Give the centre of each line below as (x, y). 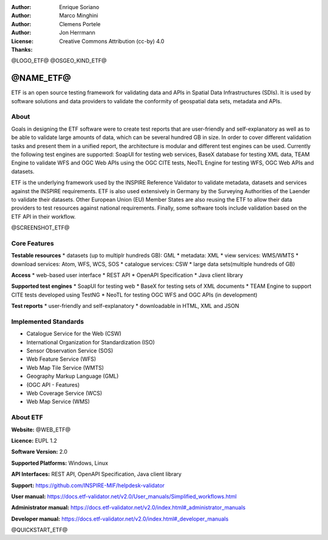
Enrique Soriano (79, 7)
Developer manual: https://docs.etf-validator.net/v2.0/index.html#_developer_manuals (120, 519)
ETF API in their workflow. (43, 216)
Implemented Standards (48, 321)
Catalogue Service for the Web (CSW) (74, 333)
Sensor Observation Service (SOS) (70, 351)
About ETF (27, 417)
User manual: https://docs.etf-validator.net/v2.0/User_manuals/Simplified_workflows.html (124, 496)
